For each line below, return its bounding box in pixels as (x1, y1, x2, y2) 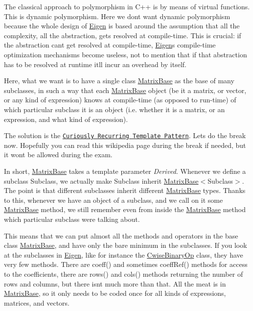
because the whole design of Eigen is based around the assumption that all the (4, 21, 240, 31)
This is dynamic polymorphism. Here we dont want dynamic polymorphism (4, 11, 230, 21)
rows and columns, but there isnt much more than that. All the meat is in (4, 278, 226, 288)
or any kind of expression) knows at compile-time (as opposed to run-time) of (4, 95, 236, 105)
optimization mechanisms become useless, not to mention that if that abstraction (4, 49, 247, 59)
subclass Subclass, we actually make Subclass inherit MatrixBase (4, 175, 199, 186)
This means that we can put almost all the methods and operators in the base (4, 230, 238, 240)
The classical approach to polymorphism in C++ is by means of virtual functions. (4, 1, 250, 11)
